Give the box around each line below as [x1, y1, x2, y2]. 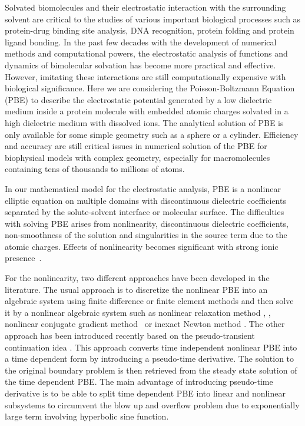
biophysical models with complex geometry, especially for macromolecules [5, 151, 270, 163]
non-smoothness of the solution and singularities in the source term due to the [5, 229, 287, 241]
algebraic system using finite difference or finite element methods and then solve [5, 295, 294, 307]
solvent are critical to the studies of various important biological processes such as [5, 12, 301, 25]
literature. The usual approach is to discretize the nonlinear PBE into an [5, 283, 268, 295]
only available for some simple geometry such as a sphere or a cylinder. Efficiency [5, 128, 299, 140]
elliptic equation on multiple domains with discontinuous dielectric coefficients [5, 194, 286, 206]
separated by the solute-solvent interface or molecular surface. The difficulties [5, 206, 284, 218]
